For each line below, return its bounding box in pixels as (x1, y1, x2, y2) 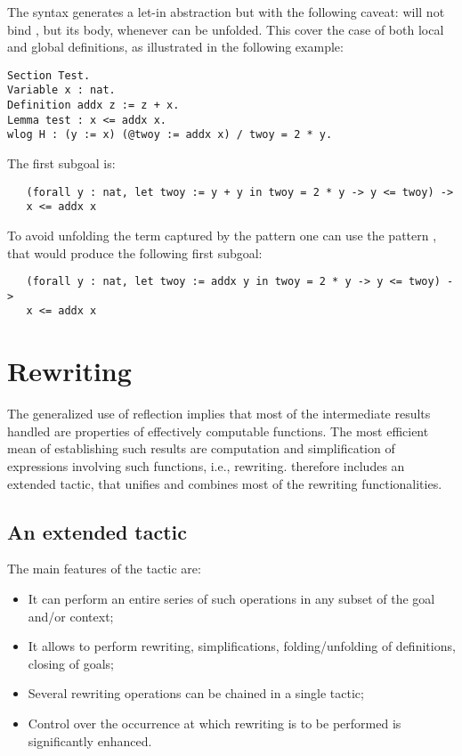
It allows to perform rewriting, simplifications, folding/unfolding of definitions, (28, 637, 456, 655)
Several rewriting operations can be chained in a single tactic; (28, 684, 364, 703)
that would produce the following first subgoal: (7, 243, 263, 262)
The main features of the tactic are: (7, 559, 201, 578)
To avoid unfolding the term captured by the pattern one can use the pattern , (7, 225, 437, 244)
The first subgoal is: (7, 154, 116, 173)
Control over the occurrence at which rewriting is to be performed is (28, 713, 401, 732)
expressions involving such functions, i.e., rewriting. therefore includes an (7, 457, 405, 476)
